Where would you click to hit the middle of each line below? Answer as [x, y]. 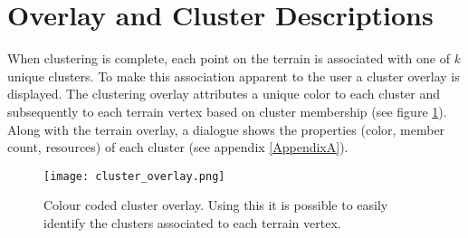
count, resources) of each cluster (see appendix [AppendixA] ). [178, 147]
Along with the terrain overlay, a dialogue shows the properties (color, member [226, 129]
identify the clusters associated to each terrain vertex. [192, 222]
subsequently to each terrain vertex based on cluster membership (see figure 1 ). [227, 111]
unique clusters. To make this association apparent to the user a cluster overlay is [234, 76]
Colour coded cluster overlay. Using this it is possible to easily [216, 205]
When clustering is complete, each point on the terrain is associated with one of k [234, 58]
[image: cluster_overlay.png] [134, 176]
